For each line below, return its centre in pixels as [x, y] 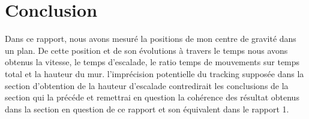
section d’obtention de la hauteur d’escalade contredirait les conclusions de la [147, 85]
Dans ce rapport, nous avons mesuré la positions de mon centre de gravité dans [151, 39]
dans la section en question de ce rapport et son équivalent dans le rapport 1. [147, 109]
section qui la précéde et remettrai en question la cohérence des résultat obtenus [152, 97]
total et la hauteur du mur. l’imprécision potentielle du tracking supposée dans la [154, 73]
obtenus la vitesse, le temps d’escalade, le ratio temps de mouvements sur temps [152, 62]
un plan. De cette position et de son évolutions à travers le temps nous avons [146, 50]
